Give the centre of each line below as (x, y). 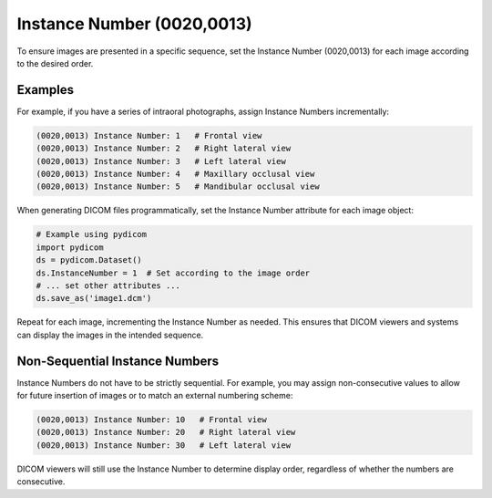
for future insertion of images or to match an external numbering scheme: (155, 395)
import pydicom (70, 247)
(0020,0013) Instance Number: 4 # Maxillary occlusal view (175, 174)
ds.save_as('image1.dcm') (94, 298)
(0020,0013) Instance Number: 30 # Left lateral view (164, 445)
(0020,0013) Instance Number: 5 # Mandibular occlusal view (178, 187)
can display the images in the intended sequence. (110, 335)
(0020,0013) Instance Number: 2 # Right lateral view (164, 149)
